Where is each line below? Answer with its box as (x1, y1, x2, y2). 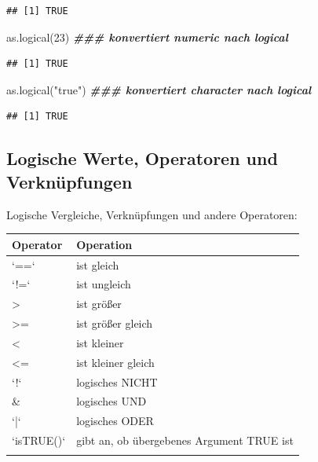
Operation (76, 236, 133, 252)
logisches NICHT (76, 373, 158, 390)
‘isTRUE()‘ (12, 432, 66, 449)
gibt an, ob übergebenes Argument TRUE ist (76, 432, 294, 449)
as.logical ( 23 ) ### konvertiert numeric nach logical (6, 28, 288, 45)
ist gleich (76, 256, 119, 273)
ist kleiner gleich (76, 354, 155, 370)
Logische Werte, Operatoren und (6, 146, 278, 170)
